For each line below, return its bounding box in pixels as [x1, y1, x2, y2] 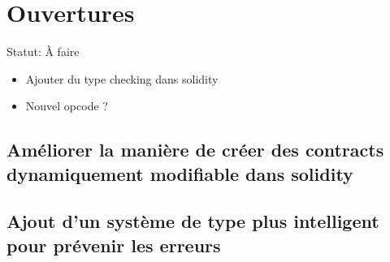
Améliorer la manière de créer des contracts [6, 137, 384, 162]
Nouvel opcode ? [25, 97, 108, 114]
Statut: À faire [6, 43, 80, 60]
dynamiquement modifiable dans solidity [6, 161, 353, 186]
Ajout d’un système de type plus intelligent [6, 208, 379, 234]
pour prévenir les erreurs [6, 232, 221, 257]
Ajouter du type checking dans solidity [25, 70, 219, 87]
